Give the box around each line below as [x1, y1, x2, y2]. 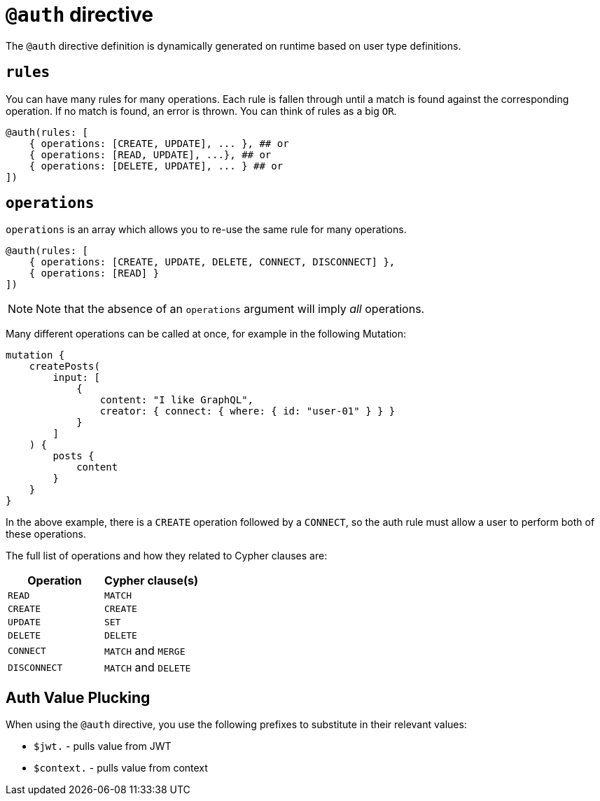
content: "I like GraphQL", [99, 394, 254, 406]
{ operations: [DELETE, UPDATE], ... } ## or [29, 160, 284, 172]
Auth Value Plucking [6, 688, 151, 706]
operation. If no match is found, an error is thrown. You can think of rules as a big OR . [6, 104, 397, 117]
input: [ [53, 372, 100, 384]
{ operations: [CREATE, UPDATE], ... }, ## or [29, 137, 289, 149]
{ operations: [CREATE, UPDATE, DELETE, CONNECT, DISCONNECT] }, [29, 256, 396, 268]
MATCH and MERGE [104, 643, 186, 658]
